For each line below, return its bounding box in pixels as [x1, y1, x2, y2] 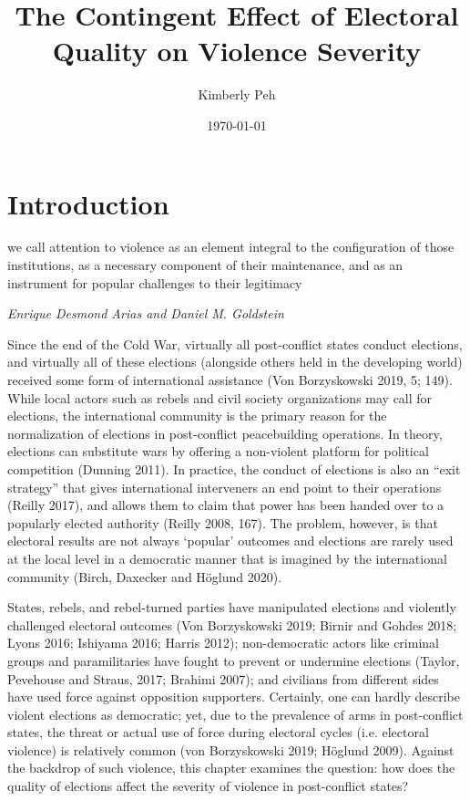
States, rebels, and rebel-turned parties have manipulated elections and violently [7, 598, 456, 617]
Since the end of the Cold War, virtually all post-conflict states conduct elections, [7, 334, 463, 353]
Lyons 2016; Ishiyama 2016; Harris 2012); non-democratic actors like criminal [7, 633, 439, 652]
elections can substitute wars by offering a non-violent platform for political [7, 442, 429, 461]
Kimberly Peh [198, 85, 276, 104]
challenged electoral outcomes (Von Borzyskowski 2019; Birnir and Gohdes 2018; [7, 615, 457, 634]
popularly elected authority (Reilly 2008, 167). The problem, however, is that [7, 513, 438, 532]
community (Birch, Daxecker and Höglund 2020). [7, 567, 282, 586]
